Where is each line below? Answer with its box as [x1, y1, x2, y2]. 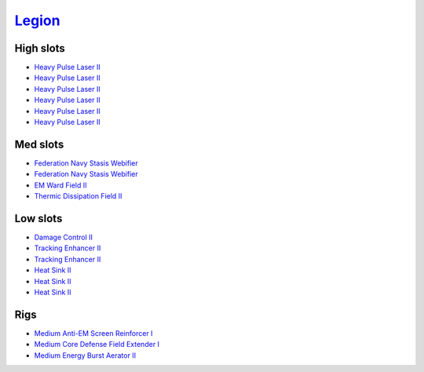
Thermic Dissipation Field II [34, 191, 122, 201]
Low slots [14, 212, 63, 225]
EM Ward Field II [34, 181, 87, 190]
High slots [14, 42, 66, 55]
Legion [14, 12, 60, 29]
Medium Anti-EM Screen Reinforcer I [34, 328, 153, 337]
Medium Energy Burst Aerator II [34, 350, 137, 360]
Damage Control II [34, 232, 93, 242]
